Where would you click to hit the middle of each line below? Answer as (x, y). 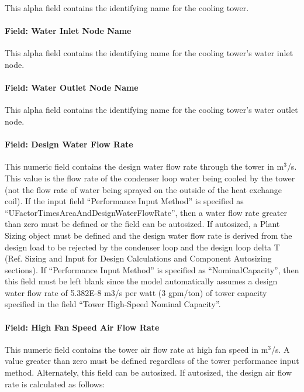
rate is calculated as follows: (55, 384)
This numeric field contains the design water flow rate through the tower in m (144, 166)
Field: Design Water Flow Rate (69, 144)
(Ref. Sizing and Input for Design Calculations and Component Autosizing (138, 258)
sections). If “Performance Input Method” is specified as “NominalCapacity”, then (152, 269)
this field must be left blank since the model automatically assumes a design (141, 281)
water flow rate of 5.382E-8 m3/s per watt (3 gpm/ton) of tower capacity (136, 292)
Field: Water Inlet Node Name (68, 31)
